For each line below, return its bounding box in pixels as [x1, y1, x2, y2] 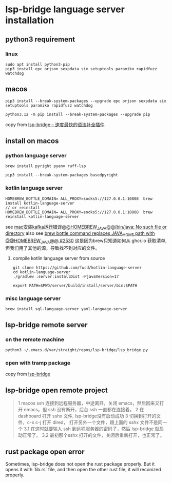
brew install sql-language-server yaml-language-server [5, 307, 127, 312]
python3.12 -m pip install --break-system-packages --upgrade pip [5, 112, 150, 117]
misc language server [5, 295, 61, 302]
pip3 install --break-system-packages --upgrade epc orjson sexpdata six [5, 98, 167, 104]
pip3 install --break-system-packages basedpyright [5, 173, 118, 178]
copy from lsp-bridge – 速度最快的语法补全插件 [5, 122, 105, 128]
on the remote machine [5, 336, 64, 343]
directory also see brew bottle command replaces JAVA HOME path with [5, 230, 155, 238]
